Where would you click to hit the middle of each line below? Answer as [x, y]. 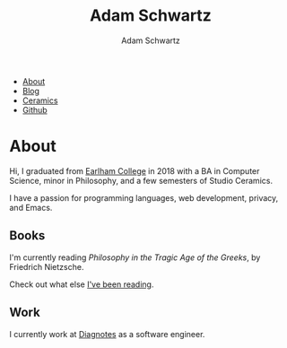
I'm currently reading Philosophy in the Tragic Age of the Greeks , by [135, 257]
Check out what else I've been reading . [82, 284]
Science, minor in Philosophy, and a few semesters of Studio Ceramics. [141, 180]
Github [35, 109]
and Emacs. [31, 207]
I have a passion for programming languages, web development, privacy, [144, 197]
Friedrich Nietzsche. [47, 266]
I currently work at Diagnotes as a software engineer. [107, 334]
